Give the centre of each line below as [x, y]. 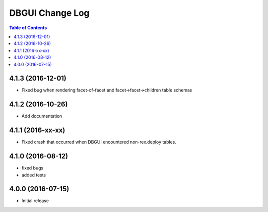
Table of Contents [28, 28]
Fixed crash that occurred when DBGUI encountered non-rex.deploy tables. [99, 142]
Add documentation [42, 116]
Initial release [35, 201]
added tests [34, 175]
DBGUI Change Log [49, 13]
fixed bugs [33, 168]
